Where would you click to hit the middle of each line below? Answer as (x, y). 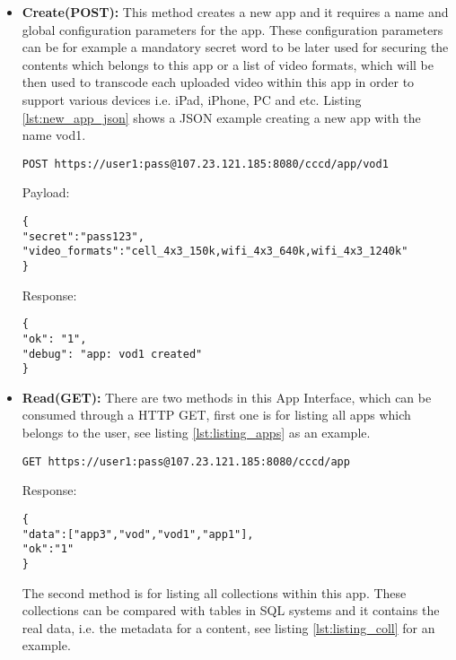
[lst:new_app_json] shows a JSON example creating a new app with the (221, 117)
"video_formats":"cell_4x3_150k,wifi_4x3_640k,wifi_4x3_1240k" (215, 252)
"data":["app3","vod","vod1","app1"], (138, 534)
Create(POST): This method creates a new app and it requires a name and (235, 12)
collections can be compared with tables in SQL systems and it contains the (231, 610)
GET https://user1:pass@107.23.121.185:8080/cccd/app (186, 461)
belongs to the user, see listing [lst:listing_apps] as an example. (196, 433)
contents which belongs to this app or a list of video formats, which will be (228, 64)
